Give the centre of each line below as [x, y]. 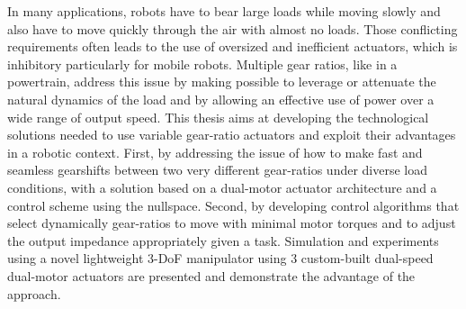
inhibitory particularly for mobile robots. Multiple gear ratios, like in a [202, 64]
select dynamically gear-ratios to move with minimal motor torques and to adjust [232, 223]
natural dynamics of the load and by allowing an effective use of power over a [221, 99]
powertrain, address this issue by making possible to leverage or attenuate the [222, 82]
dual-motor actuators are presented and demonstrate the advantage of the [211, 275]
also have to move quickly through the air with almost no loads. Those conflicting [233, 28]
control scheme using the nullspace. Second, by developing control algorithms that [233, 205]
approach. [34, 293]
